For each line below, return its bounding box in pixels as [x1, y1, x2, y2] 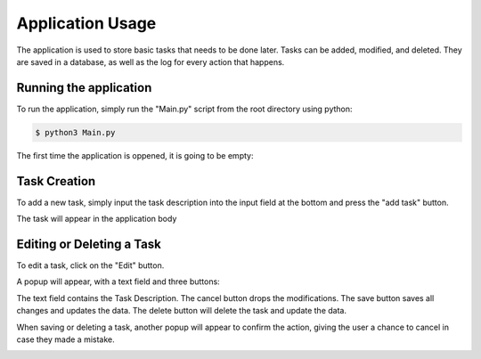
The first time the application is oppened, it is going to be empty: [16, 150, 254, 160]
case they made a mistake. [16, 334, 115, 345]
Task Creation [16, 174, 96, 189]
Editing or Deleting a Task [16, 236, 162, 251]
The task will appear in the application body [16, 214, 177, 224]
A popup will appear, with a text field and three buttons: [16, 276, 220, 287]
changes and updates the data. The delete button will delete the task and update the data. [16, 306, 347, 316]
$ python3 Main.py [35, 127, 116, 137]
